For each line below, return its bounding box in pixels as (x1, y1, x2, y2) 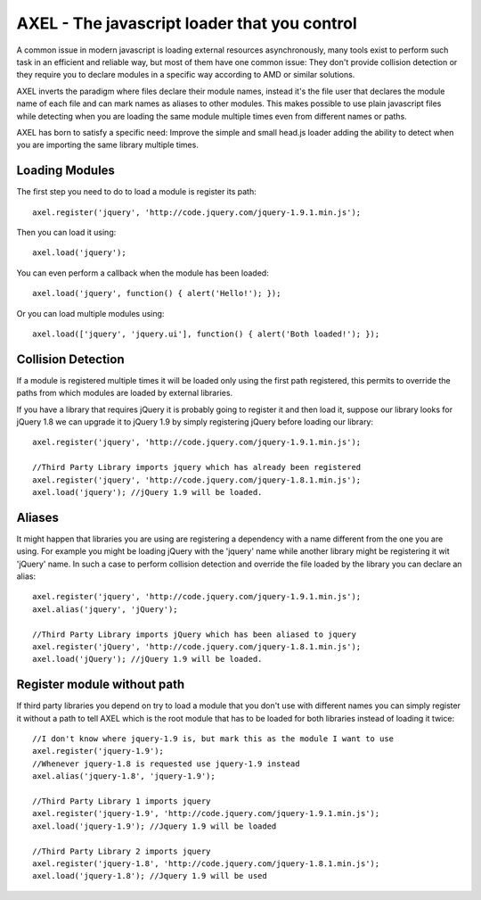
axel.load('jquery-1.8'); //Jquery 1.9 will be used (32, 871, 267, 881)
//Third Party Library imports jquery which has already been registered (32, 462, 362, 473)
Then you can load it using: (16, 227, 117, 237)
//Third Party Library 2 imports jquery (32, 846, 211, 856)
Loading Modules (16, 163, 116, 178)
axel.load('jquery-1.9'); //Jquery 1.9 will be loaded (32, 821, 277, 831)
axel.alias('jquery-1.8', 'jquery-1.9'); (32, 772, 216, 781)
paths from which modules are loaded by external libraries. (16, 388, 233, 399)
